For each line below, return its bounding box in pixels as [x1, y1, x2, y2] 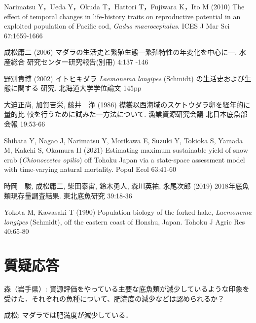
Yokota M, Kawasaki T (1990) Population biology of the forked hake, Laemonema [4, 207, 252, 217]
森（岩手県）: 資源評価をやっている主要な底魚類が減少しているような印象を [4, 284, 250, 293]
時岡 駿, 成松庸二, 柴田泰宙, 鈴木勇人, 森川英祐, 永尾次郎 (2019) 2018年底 [4, 180, 242, 191]
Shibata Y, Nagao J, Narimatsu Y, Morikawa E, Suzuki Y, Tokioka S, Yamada [4, 135, 243, 145]
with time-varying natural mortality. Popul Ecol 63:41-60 [4, 164, 176, 174]
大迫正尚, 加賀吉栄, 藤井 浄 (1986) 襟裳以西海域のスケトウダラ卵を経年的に [4, 99, 251, 109]
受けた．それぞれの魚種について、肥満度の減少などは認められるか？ [4, 293, 224, 303]
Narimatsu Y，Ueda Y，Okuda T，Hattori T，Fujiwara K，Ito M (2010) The [4, 1, 245, 11]
